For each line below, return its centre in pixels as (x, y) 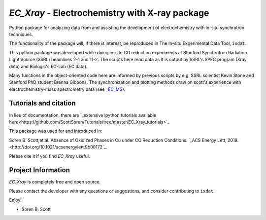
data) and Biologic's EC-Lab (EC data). (48, 66)
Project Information (39, 170)
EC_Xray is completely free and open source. (55, 182)
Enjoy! (16, 200)
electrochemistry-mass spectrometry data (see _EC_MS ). (67, 89)
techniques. (21, 34)
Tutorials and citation (42, 103)
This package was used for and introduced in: (56, 131)
